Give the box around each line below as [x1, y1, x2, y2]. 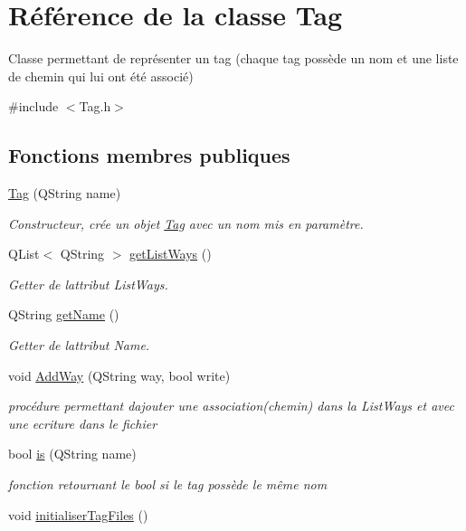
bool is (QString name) [8, 444, 137, 463]
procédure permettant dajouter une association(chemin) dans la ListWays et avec [8, 396, 454, 415]
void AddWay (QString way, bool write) [8, 365, 231, 384]
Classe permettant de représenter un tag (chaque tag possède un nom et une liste [8, 49, 459, 68]
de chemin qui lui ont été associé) [8, 66, 194, 85]
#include [8, 97, 59, 116]
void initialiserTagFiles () [8, 505, 148, 524]
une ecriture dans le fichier [8, 413, 157, 432]
